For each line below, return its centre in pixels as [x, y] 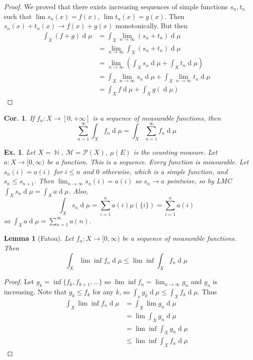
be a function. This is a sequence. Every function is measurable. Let [148, 162]
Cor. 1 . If [19, 117]
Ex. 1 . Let [20, 152]
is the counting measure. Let [175, 152]
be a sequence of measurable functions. [179, 238]
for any [103, 292]
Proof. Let [19, 281]
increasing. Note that [35, 292]
